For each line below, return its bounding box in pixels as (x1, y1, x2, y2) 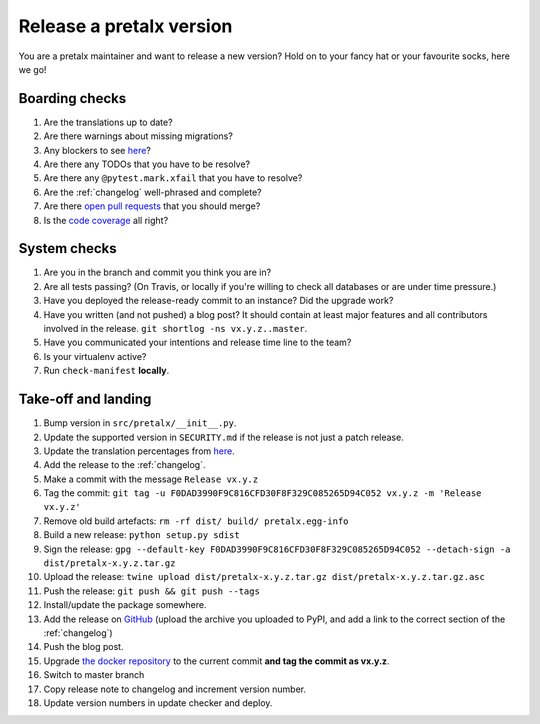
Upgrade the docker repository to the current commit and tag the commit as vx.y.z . (43, 655, 390, 667)
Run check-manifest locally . (43, 365, 170, 377)
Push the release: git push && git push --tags (43, 585, 260, 597)
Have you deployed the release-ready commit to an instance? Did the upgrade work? (43, 295, 394, 307)
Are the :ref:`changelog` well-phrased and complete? (43, 186, 262, 198)
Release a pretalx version (18, 15, 233, 37)
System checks (18, 240, 117, 257)
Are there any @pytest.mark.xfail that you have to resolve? (43, 172, 303, 184)
